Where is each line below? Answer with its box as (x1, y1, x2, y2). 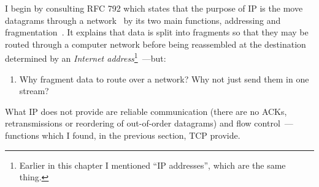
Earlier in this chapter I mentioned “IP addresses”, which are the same (19, 158, 286, 171)
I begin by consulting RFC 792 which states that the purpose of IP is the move (5, 2, 303, 14)
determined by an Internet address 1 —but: (5, 50, 166, 65)
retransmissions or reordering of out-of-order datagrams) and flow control (5, 117, 280, 130)
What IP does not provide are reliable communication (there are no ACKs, (5, 105, 287, 117)
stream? (19, 84, 49, 97)
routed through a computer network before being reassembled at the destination (5, 37, 306, 50)
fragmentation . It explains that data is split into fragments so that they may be (5, 26, 309, 38)
